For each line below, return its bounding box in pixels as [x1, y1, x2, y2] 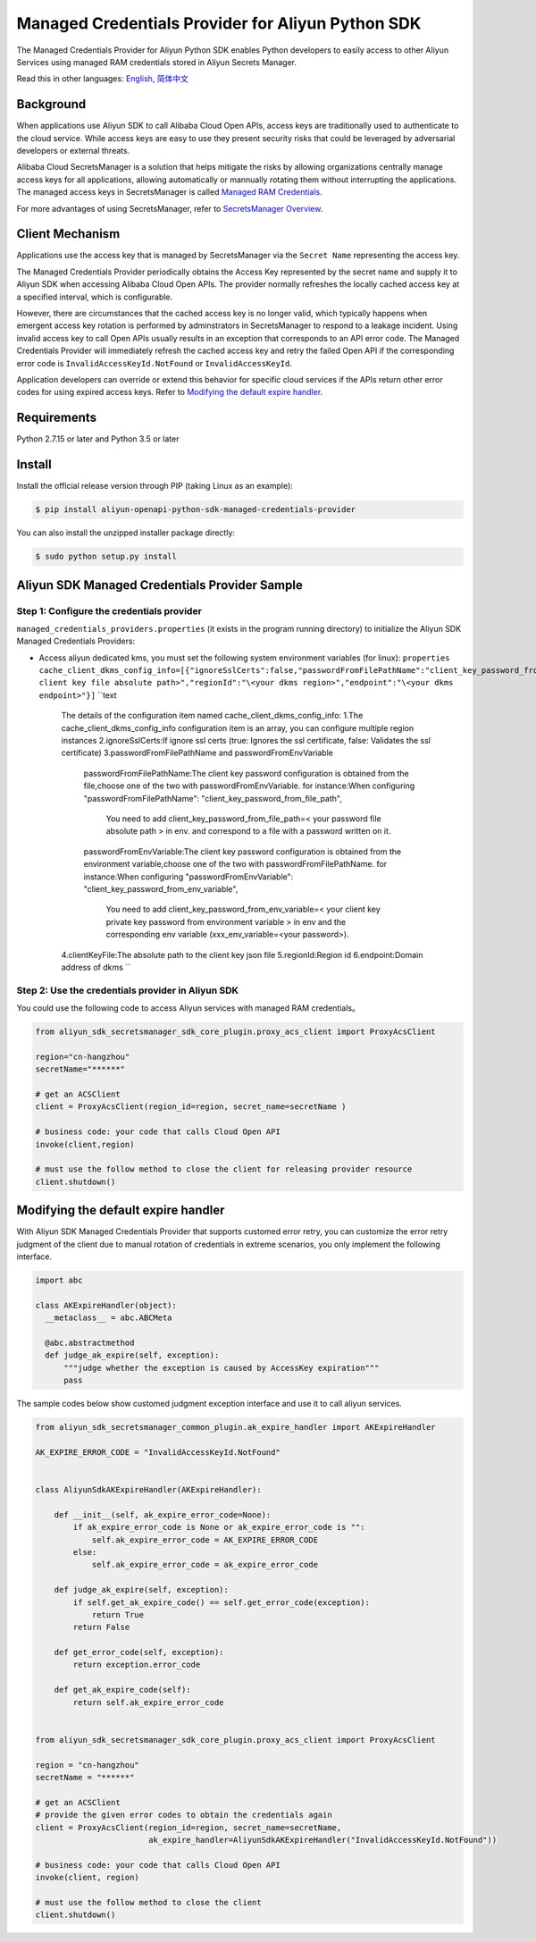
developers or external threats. [16, 146, 130, 156]
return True [91, 1610, 145, 1619]
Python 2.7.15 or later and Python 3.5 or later [16, 433, 180, 444]
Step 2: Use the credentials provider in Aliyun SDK [16, 984, 239, 996]
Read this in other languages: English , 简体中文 [16, 73, 189, 84]
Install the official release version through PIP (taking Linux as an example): [16, 481, 294, 492]
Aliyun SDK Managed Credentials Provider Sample [16, 577, 303, 593]
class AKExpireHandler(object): [35, 1300, 178, 1310]
